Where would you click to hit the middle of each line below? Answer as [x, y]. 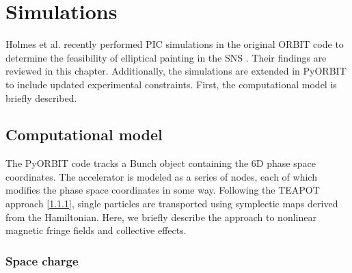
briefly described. [41, 97]
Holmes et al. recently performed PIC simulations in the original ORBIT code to [175, 44]
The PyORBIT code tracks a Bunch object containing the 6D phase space [161, 163]
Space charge [42, 260]
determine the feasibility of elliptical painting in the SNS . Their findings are [166, 57]
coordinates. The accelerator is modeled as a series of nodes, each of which [161, 176]
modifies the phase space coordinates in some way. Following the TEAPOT [163, 190]
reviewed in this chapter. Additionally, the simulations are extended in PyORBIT [176, 71]
